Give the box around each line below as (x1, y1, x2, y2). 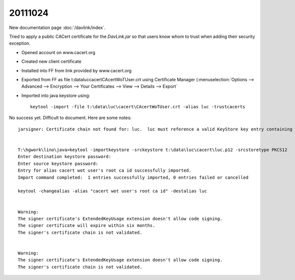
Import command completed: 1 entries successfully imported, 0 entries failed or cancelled (18, 175, 249, 180)
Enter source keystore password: (18, 160, 98, 166)
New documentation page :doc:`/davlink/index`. (9, 25, 106, 31)
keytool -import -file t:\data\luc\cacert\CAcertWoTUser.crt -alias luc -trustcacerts (30, 104, 245, 110)
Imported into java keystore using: (21, 93, 90, 98)
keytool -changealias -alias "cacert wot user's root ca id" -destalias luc (18, 188, 207, 194)
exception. (9, 40, 30, 46)
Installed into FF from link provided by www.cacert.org (21, 67, 132, 73)
